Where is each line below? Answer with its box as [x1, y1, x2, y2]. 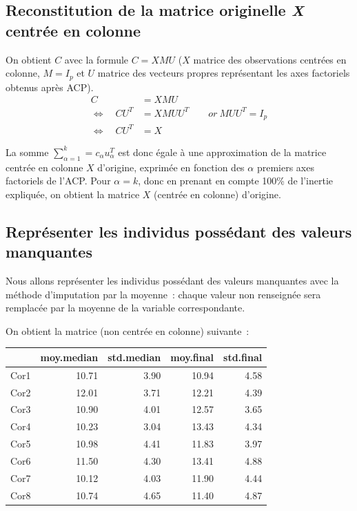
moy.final [170, 349, 214, 364]
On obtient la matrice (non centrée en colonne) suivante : [6, 323, 249, 338]
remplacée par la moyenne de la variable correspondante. [6, 300, 245, 315]
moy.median [40, 349, 99, 364]
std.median [108, 349, 161, 364]
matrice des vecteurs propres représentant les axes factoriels [97, 66, 350, 80]
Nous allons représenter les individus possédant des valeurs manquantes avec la [6, 273, 339, 287]
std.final [223, 349, 263, 364]
